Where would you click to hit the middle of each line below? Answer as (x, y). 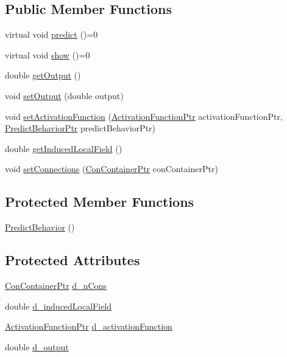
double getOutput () (43, 75)
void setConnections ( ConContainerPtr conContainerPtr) (112, 169)
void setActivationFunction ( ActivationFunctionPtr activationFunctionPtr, (144, 116)
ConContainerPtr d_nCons (56, 285)
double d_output (37, 346)
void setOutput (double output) (64, 95)
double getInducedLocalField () (64, 148)
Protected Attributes (73, 260)
